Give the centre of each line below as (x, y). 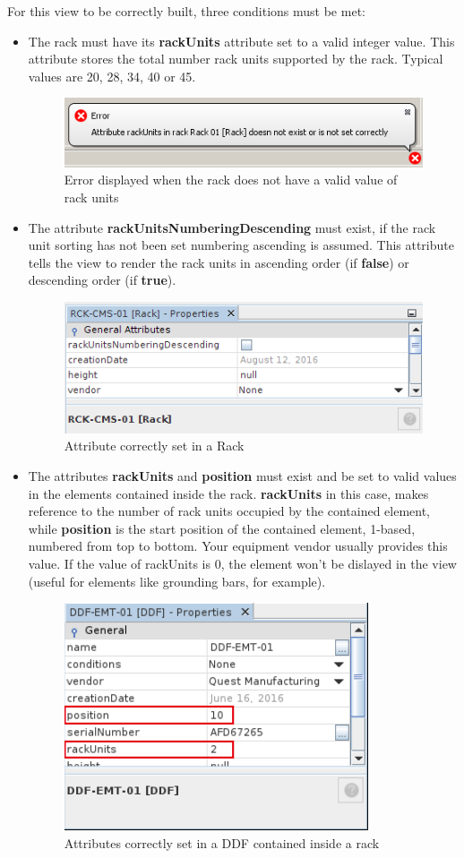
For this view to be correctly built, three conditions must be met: (186, 11)
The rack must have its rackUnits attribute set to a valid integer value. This (241, 41)
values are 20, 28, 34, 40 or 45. (112, 76)
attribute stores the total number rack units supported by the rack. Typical (236, 59)
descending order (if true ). (102, 280)
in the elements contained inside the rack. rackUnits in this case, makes (228, 493)
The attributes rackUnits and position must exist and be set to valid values (242, 475)
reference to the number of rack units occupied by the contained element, (229, 511)
